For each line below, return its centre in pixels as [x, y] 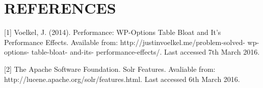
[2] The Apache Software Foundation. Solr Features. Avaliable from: [110, 69]
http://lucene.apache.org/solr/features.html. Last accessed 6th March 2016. [122, 79]
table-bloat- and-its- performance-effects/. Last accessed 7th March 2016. [146, 52]
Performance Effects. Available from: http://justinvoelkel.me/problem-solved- [125, 42]
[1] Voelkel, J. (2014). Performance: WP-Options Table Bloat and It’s [113, 32]
